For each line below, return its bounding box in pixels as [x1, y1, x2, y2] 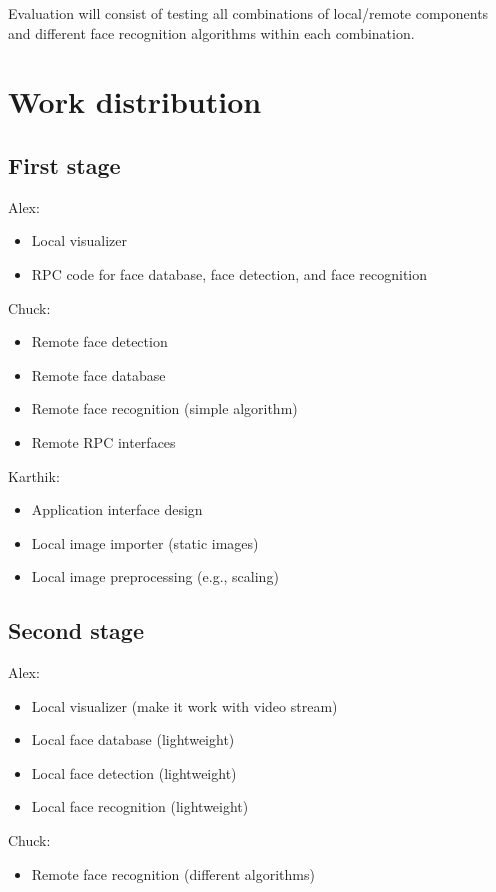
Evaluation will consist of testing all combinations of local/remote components [8, 3, 489, 23]
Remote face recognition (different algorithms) [31, 863, 315, 884]
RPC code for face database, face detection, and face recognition [31, 263, 428, 284]
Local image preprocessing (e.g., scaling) [31, 566, 279, 587]
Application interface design [31, 499, 203, 520]
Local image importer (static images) [31, 532, 259, 553]
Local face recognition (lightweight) [31, 796, 249, 817]
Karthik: [8, 465, 60, 486]
